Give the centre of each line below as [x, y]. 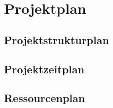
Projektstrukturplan [56, 39]
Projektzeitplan [44, 69]
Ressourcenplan [45, 98]
